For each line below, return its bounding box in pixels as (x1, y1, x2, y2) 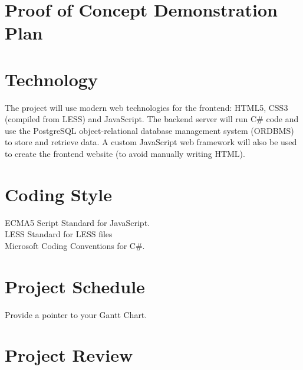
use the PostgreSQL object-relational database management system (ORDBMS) (5, 124, 294, 136)
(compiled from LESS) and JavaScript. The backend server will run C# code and (5, 113, 299, 125)
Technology (5, 67, 98, 91)
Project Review (5, 343, 133, 367)
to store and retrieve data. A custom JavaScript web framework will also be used (5, 136, 297, 148)
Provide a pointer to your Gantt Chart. (5, 308, 147, 320)
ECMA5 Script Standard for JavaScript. (5, 216, 150, 228)
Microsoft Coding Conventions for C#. (5, 239, 145, 251)
